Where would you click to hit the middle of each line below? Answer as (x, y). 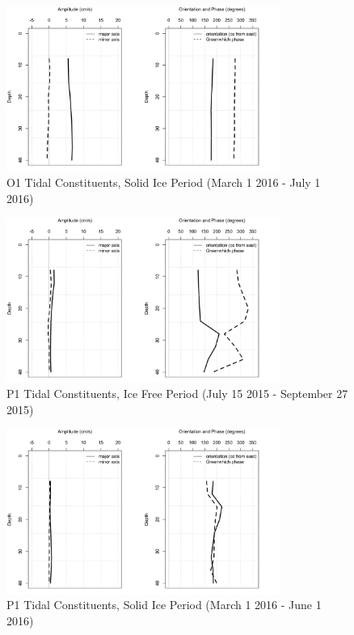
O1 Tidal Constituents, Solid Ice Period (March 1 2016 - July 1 (164, 182)
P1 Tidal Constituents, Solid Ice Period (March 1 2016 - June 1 (164, 605)
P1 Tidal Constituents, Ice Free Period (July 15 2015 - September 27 (177, 394)
